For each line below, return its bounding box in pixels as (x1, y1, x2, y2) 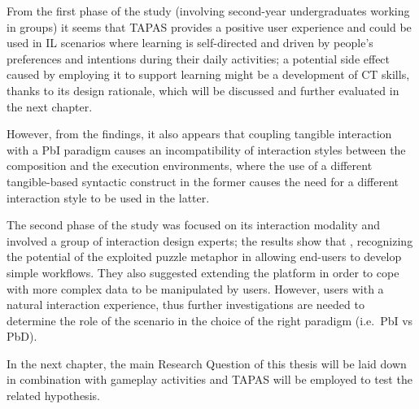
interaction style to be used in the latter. (7, 189, 210, 206)
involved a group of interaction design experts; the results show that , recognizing (7, 232, 413, 249)
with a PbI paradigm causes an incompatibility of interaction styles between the (7, 141, 406, 158)
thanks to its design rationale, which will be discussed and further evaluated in (7, 81, 399, 98)
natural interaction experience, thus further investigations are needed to (7, 296, 364, 313)
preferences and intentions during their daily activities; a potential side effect (7, 50, 391, 67)
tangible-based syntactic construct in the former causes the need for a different (7, 172, 399, 189)
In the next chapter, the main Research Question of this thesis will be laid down (7, 355, 407, 372)
